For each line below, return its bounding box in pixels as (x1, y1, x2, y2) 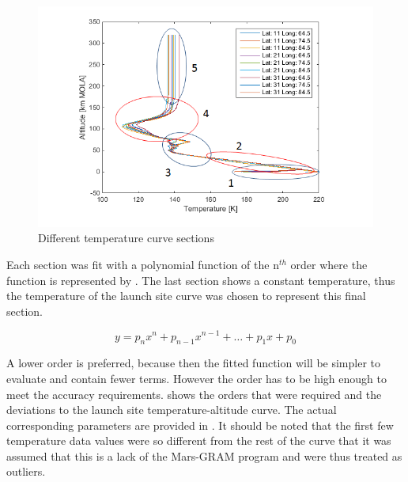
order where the (290, 256, 368, 273)
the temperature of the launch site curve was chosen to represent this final (6, 287, 366, 304)
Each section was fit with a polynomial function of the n (6, 256, 279, 273)
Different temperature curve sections (38, 230, 214, 246)
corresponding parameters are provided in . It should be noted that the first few (6, 416, 394, 433)
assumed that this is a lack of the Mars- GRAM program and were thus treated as (6, 447, 402, 464)
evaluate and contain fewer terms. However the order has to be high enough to (6, 370, 387, 386)
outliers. (6, 463, 46, 480)
